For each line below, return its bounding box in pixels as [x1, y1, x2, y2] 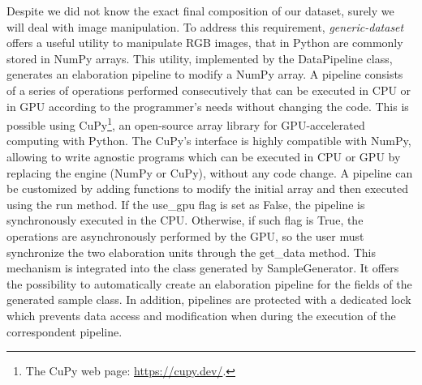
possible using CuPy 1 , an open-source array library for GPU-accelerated [6, 114, 365, 133]
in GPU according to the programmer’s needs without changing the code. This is [6, 97, 409, 114]
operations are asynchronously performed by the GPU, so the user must [6, 227, 364, 244]
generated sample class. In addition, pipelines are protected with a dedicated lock [6, 291, 411, 308]
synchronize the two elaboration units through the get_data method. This [6, 243, 377, 260]
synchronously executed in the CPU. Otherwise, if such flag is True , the [6, 212, 364, 229]
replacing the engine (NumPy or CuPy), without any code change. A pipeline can [6, 164, 413, 181]
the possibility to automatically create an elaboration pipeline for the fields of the [6, 275, 412, 292]
